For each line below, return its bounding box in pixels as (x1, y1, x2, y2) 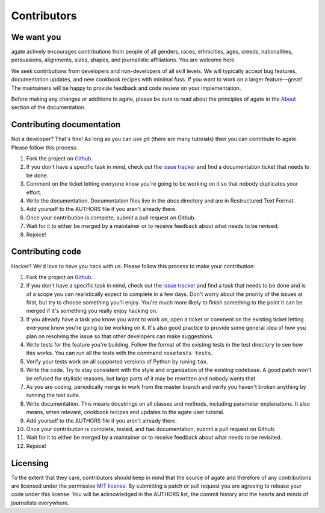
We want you (11, 32, 61, 42)
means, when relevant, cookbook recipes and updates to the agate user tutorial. (26, 409, 225, 416)
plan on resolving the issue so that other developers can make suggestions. (26, 332, 214, 340)
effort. (26, 189, 42, 196)
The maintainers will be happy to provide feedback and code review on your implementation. (11, 84, 241, 92)
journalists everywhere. (11, 499, 69, 506)
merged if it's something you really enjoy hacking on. (26, 307, 158, 315)
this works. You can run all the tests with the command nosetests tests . (26, 350, 213, 357)
